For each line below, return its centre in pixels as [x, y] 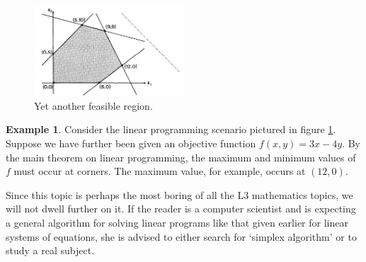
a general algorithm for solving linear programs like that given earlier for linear [177, 223]
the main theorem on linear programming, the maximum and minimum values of [181, 157]
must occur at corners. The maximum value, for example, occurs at [160, 171]
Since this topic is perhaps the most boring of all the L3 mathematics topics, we [179, 194]
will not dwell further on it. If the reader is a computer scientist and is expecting [181, 209]
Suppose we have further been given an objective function [131, 143]
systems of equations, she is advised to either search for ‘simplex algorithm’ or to [181, 236]
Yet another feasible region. [93, 105]
